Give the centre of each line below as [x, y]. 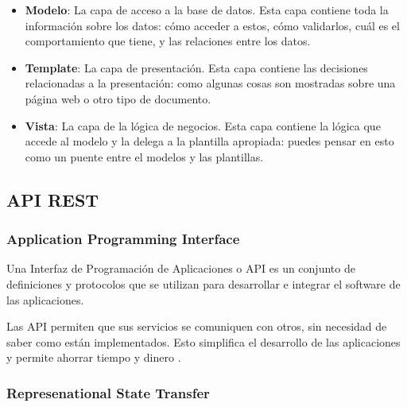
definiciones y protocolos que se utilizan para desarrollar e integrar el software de [203, 283]
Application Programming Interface [123, 239]
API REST [53, 199]
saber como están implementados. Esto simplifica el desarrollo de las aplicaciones [203, 341]
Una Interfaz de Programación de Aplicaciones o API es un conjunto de [181, 268]
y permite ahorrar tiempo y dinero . [94, 357]
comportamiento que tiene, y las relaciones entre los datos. [168, 41]
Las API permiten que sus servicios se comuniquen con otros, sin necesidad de [197, 326]
